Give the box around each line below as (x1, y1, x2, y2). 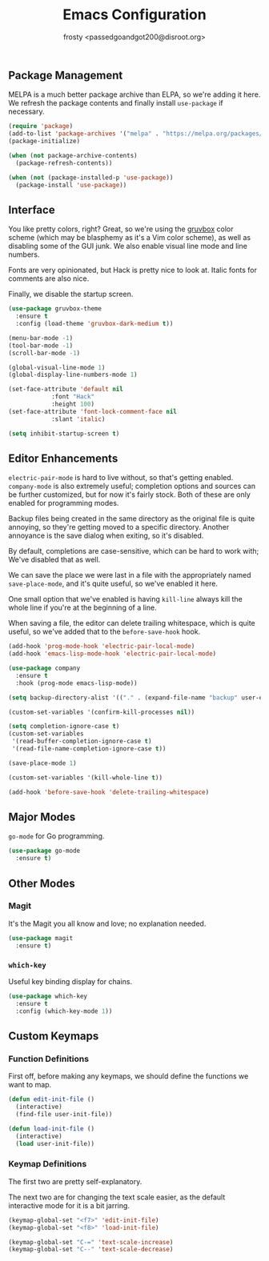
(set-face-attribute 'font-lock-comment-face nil (8, 407, 178, 415)
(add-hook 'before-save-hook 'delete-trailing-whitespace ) (8, 788, 210, 796)
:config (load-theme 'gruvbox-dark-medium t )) (15, 320, 174, 328)
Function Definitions (8, 1053, 90, 1064)
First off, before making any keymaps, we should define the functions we (8, 1071, 249, 1081)
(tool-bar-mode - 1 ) (8, 342, 74, 350)
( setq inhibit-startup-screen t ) (8, 430, 120, 438)
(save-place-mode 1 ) (8, 759, 78, 767)
